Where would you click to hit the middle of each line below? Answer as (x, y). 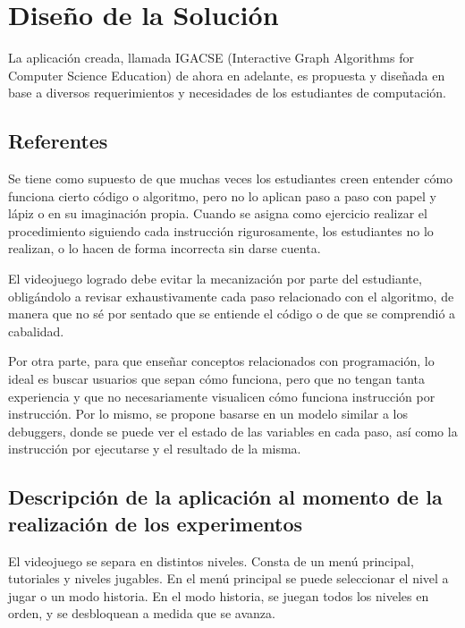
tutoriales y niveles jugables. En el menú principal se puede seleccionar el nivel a (228, 578)
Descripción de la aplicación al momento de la (225, 497)
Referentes (58, 141)
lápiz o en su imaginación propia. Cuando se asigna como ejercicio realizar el (218, 213)
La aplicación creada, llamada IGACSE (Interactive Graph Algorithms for (211, 58)
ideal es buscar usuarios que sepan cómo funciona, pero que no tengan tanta (217, 379)
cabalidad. (36, 331)
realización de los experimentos (156, 523)
